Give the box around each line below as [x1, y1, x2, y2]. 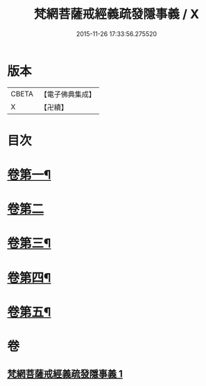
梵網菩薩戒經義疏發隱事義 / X [33, 6, 200, 22]
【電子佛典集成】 [40, 89, 96, 99]
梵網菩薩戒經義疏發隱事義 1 [7, 368, 123, 380]
